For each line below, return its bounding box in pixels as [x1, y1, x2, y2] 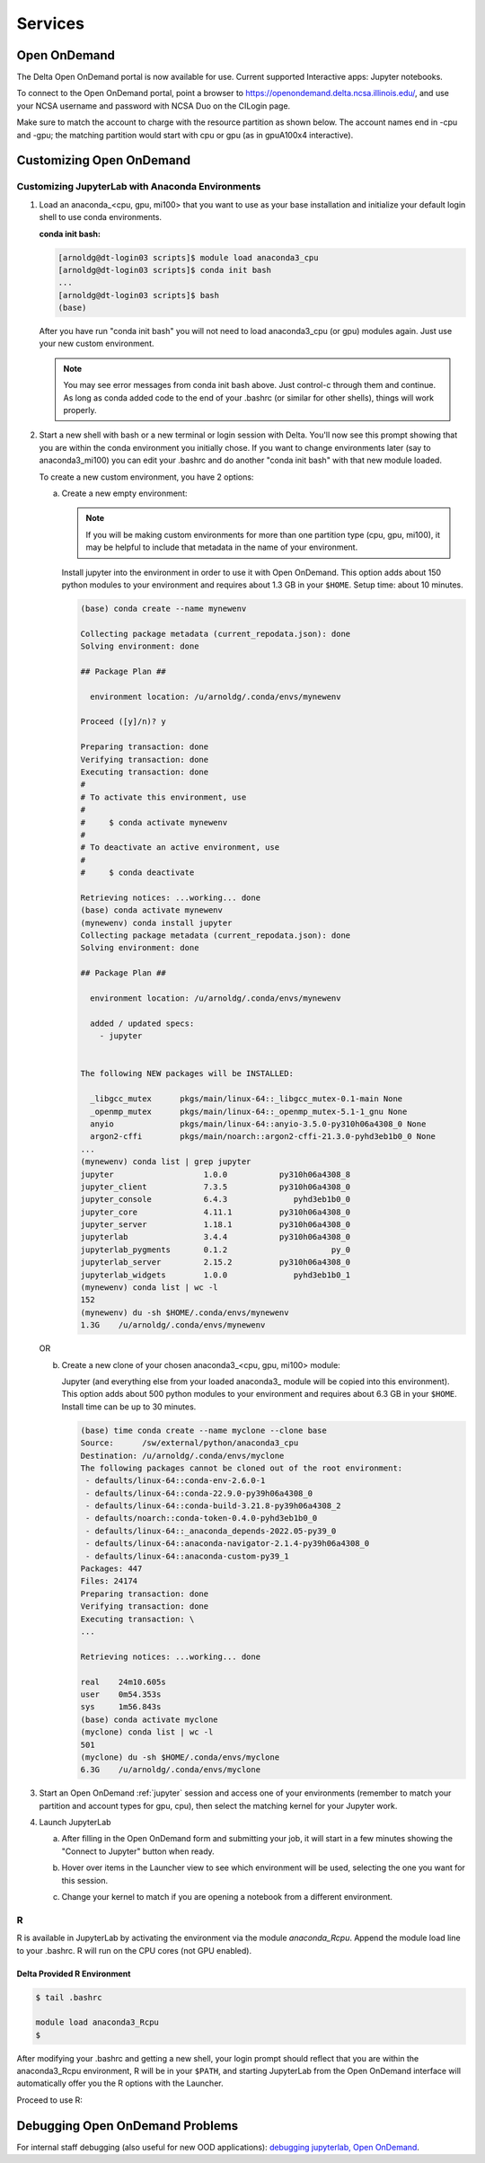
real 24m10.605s [80, 1676, 166, 1687]
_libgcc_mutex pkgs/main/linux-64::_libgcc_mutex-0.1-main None [90, 1094, 403, 1104]
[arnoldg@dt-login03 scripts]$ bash [57, 290, 220, 300]
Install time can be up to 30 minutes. [61, 1401, 197, 1412]
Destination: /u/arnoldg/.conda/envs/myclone [80, 1451, 285, 1461]
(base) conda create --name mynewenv [80, 603, 247, 614]
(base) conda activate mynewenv [80, 905, 224, 915]
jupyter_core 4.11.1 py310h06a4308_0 [80, 1206, 351, 1217]
